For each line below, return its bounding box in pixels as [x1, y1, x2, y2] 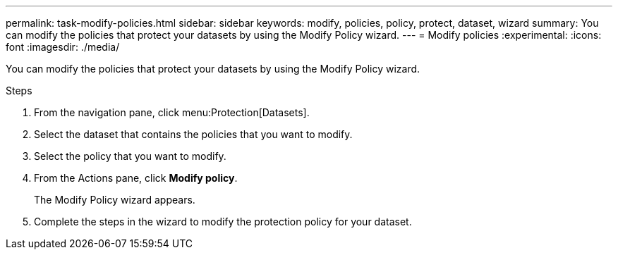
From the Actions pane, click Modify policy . [34, 172, 238, 184]
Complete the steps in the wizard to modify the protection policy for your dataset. [34, 216, 412, 228]
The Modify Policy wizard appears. [34, 194, 195, 206]
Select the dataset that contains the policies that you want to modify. [34, 128, 353, 140]
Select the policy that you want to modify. [34, 150, 226, 162]
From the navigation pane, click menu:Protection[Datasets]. [34, 106, 310, 118]
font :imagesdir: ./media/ [6, 41, 120, 53]
